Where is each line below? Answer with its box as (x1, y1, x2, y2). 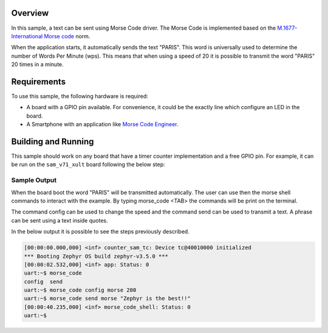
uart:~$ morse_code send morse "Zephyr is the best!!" (24, 295, 191, 302)
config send (24, 278, 63, 285)
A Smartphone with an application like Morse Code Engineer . (26, 121, 179, 128)
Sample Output (11, 176, 57, 184)
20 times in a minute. (11, 61, 64, 68)
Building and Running (11, 136, 94, 147)
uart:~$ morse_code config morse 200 (24, 287, 137, 294)
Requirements (11, 76, 66, 87)
